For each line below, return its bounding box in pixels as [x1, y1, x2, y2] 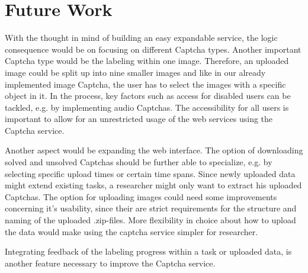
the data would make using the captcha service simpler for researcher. [5, 225, 258, 237]
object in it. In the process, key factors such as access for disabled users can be [5, 89, 291, 102]
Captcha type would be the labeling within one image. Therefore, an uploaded [5, 54, 289, 67]
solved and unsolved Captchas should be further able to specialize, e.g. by [5, 156, 272, 168]
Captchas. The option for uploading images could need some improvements [5, 190, 277, 203]
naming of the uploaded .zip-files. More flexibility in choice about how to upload [5, 214, 296, 226]
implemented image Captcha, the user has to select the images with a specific [5, 78, 286, 90]
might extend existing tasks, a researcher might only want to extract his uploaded [5, 179, 302, 191]
